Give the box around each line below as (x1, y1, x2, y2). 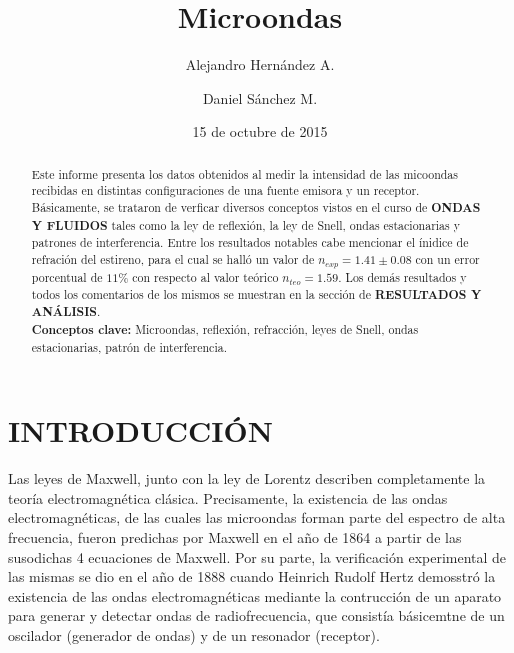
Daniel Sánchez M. (202, 87, 318, 108)
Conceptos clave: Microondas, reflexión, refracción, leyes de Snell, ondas (31, 320, 419, 338)
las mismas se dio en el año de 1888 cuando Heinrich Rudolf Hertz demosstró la (8, 566, 496, 587)
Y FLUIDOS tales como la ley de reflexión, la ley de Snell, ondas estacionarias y (31, 216, 460, 234)
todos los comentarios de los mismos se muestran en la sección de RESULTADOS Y (31, 285, 482, 303)
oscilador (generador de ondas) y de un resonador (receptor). (8, 624, 380, 645)
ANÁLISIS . (31, 303, 101, 321)
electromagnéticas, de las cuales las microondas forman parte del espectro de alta (8, 507, 506, 528)
